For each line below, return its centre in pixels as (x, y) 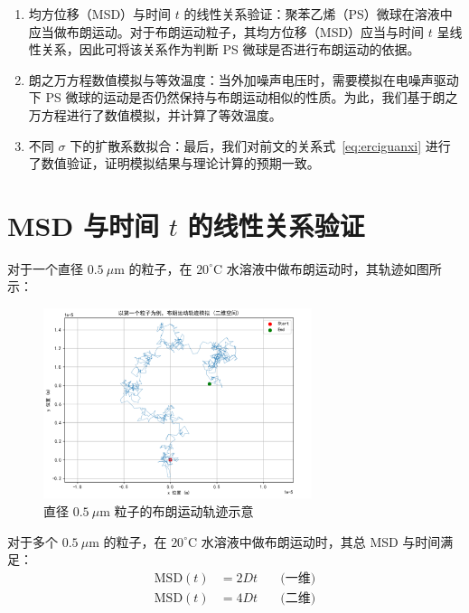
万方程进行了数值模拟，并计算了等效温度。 (155, 114)
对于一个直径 (45, 268)
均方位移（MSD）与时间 (100, 14)
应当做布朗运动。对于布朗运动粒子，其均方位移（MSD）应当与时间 (226, 31)
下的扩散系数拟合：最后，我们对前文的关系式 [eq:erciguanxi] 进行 (260, 145)
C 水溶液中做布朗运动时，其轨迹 (308, 268)
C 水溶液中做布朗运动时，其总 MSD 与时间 (314, 541)
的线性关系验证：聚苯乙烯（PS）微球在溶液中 (318, 14)
